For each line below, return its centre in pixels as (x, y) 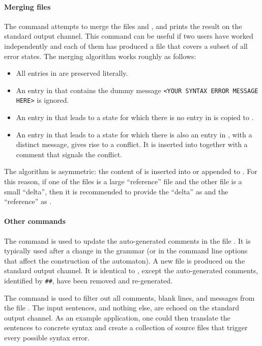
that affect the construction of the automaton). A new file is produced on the (125, 260)
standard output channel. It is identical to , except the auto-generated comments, (131, 270)
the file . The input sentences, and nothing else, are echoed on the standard (122, 308)
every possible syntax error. (47, 338)
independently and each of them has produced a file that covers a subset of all (126, 46)
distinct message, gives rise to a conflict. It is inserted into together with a (132, 144)
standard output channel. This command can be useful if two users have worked (129, 36)
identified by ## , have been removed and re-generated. (88, 280)
